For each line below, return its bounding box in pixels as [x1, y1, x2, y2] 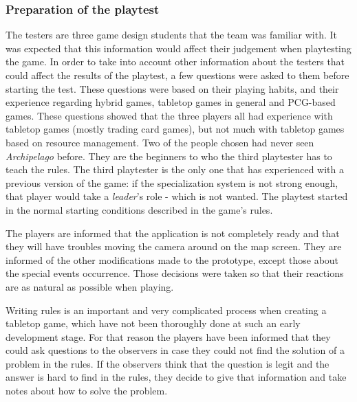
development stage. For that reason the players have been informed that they [6, 329, 331, 344]
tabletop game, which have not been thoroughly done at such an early [6, 316, 301, 331]
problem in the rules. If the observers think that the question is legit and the [6, 356, 329, 370]
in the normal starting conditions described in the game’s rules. [6, 202, 273, 216]
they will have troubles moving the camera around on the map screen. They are [6, 239, 342, 254]
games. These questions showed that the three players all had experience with [6, 108, 333, 122]
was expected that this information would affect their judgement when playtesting [6, 41, 351, 55]
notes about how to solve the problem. [6, 383, 168, 398]
